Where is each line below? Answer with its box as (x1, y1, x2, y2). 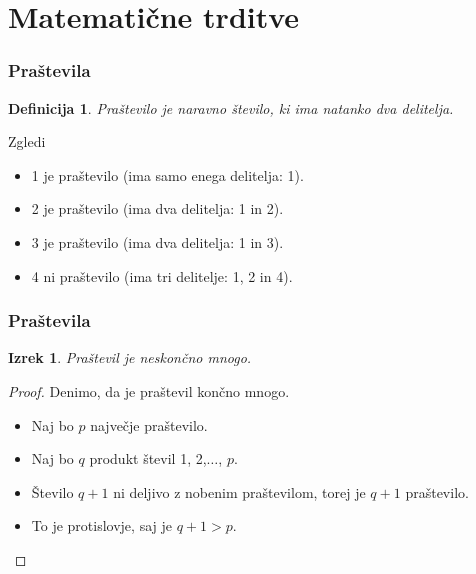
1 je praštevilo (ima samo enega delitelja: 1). (31, 164, 304, 185)
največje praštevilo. (90, 414, 208, 435)
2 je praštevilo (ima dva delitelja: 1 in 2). (31, 198, 284, 219)
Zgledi (8, 131, 46, 152)
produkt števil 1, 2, (89, 448, 207, 469)
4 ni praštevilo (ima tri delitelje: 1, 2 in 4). (31, 265, 293, 286)
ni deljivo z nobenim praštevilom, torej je (113, 481, 366, 502)
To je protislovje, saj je (31, 515, 172, 536)
